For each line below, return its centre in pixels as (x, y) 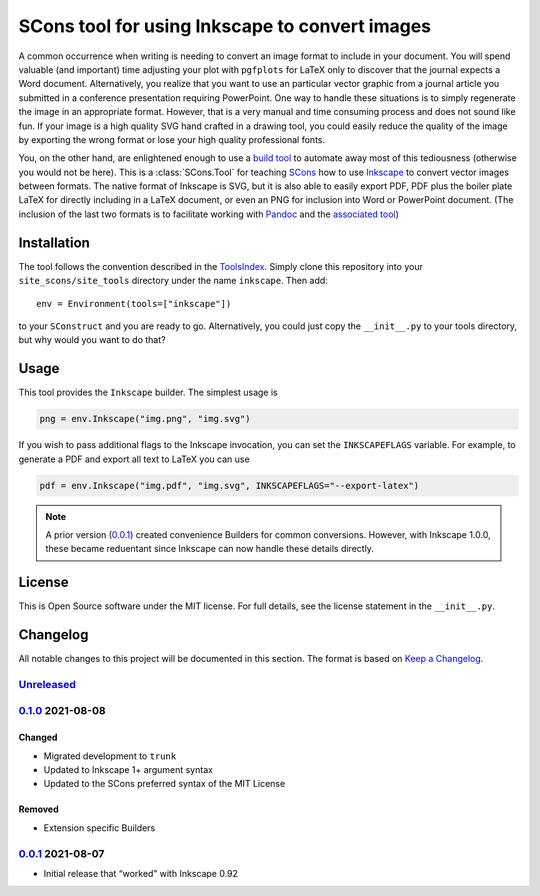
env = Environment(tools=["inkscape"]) (134, 303)
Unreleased (47, 684)
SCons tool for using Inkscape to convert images (225, 26)
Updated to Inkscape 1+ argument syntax (128, 770)
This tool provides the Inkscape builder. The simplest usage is (148, 392)
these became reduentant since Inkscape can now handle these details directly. (210, 549)
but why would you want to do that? (92, 340)
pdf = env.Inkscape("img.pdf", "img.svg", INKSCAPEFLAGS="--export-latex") (229, 485)
